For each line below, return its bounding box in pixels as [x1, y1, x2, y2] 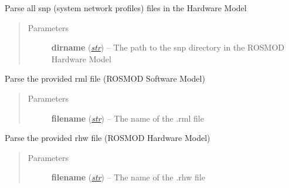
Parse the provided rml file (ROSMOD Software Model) [5, 72, 205, 85]
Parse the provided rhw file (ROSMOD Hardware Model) [5, 132, 210, 144]
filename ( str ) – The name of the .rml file [51, 112, 204, 124]
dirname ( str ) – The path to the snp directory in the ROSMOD [51, 41, 285, 53]
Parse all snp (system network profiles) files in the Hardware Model [5, 2, 247, 14]
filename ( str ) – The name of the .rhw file [51, 171, 205, 183]
